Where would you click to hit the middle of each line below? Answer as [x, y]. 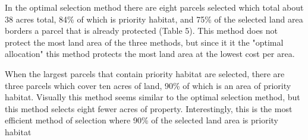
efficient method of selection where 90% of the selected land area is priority [142, 120]
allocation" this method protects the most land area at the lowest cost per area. [150, 54]
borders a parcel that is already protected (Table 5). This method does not [142, 31]
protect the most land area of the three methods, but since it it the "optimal [144, 42]
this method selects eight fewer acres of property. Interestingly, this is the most [149, 108]
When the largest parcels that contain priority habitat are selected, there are [145, 73]
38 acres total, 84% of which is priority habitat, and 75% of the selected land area [154, 19]
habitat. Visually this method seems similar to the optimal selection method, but [153, 97]
